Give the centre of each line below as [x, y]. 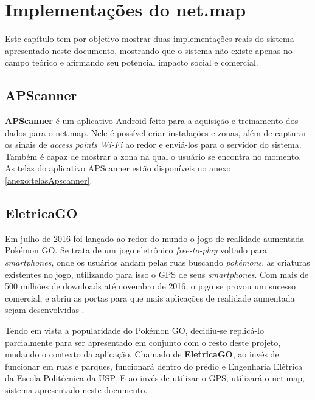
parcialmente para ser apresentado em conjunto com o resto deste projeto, [143, 342]
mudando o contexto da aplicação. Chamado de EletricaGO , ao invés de [142, 354]
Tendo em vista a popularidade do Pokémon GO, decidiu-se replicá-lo [134, 330]
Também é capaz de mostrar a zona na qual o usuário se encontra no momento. [153, 156]
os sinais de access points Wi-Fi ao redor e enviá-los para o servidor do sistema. [153, 144]
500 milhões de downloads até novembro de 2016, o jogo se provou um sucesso [151, 286]
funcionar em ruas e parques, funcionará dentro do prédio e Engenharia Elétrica [154, 366]
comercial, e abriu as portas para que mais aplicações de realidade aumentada [150, 298]
